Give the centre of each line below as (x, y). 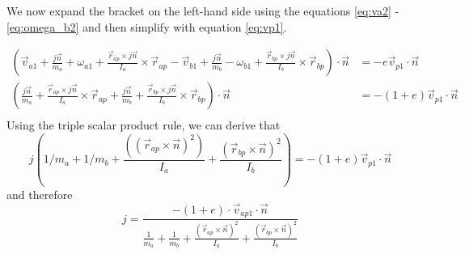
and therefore (40, 194)
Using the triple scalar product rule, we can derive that (144, 125)
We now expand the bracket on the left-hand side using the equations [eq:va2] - (203, 11)
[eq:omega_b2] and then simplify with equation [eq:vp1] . (147, 26)
